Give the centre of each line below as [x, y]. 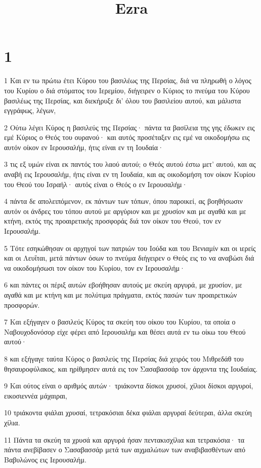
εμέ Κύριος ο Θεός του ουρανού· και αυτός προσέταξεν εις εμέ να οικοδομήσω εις [127, 137]
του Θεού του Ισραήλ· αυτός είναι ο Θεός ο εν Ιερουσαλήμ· [96, 184]
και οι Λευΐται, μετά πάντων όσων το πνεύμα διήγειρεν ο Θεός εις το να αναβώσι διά [129, 258]
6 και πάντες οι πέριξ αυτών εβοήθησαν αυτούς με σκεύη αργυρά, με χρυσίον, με [123, 285]
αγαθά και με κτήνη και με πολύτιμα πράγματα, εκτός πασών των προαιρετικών [121, 295]
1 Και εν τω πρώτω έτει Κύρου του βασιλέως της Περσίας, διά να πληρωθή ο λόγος [128, 80]
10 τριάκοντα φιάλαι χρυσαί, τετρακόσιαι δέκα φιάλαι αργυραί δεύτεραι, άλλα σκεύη [128, 412]
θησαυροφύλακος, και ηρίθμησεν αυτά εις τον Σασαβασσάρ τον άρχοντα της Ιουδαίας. [131, 368]
